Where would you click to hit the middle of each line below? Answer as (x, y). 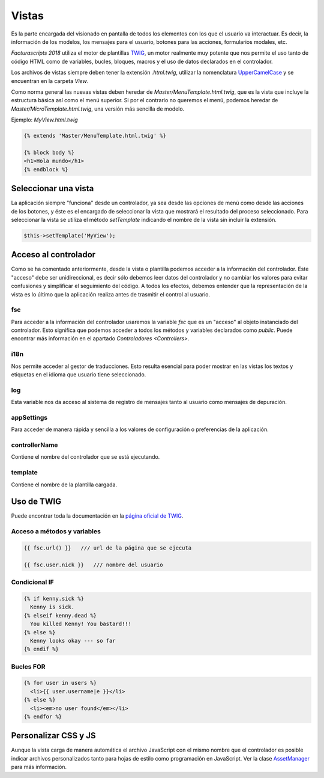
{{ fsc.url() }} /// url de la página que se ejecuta (108, 548)
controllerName (34, 445)
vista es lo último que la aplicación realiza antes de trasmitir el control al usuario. (110, 294)
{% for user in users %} (60, 683)
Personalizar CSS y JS (53, 736)
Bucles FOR (28, 666)
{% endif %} (41, 649)
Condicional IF (32, 582)
